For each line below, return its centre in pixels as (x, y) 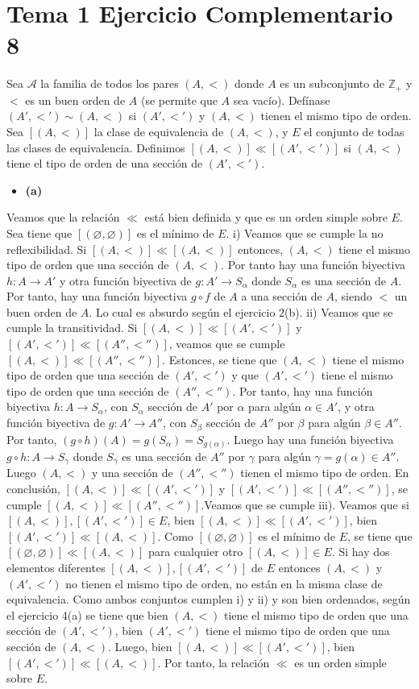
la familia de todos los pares (110, 83)
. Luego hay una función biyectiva (310, 439)
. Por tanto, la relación (214, 662)
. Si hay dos (361, 552)
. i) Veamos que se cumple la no (305, 232)
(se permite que (179, 100)
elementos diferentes (56, 568)
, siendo (353, 296)
